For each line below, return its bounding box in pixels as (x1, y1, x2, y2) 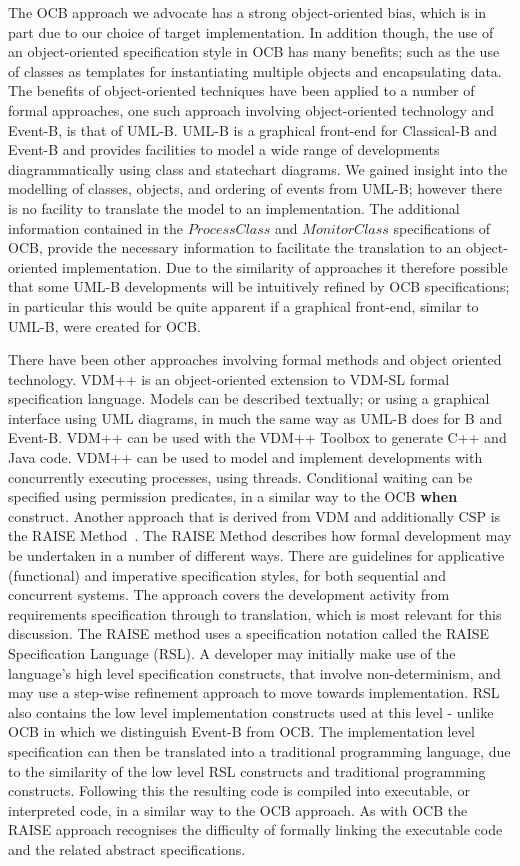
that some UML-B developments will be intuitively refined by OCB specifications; (8, 276, 510, 297)
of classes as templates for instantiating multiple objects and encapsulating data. (8, 60, 502, 81)
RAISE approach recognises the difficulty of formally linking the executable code (8, 819, 503, 840)
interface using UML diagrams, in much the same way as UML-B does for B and (8, 407, 502, 428)
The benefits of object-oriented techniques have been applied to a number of (8, 80, 475, 101)
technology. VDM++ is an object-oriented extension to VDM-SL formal (8, 368, 450, 389)
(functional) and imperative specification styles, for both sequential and (8, 564, 446, 585)
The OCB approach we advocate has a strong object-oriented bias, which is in (8, 2, 487, 22)
